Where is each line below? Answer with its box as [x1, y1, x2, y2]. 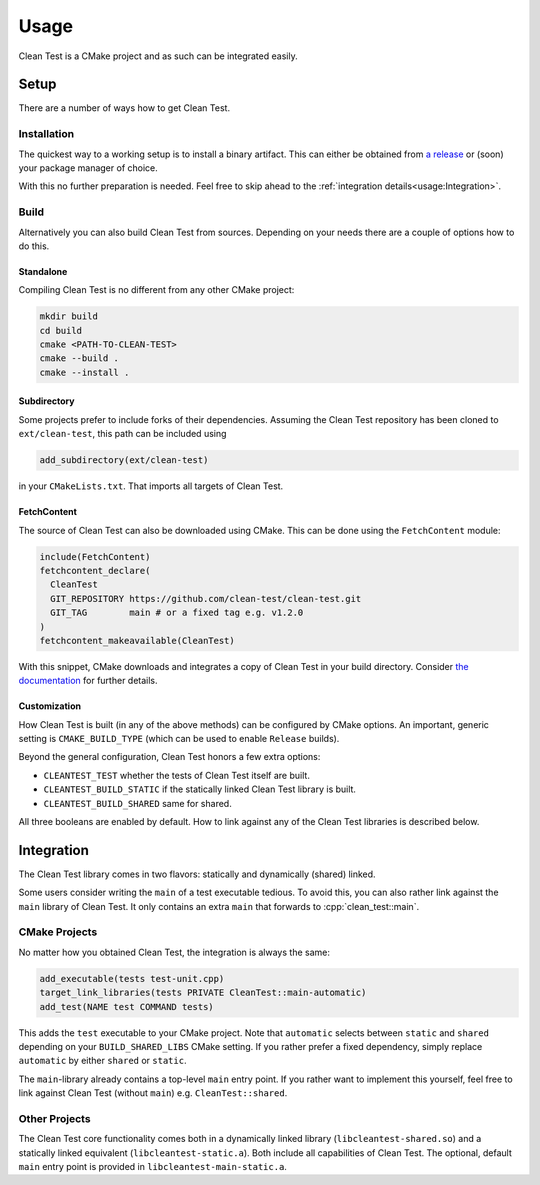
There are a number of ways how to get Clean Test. [18, 102, 230, 114]
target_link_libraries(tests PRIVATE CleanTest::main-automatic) [39, 987, 367, 999]
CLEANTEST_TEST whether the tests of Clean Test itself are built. [43, 769, 310, 781]
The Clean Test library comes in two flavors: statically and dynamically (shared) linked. [18, 868, 376, 880]
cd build [39, 325, 83, 336]
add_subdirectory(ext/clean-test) [39, 455, 209, 466]
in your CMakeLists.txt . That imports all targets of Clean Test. [18, 480, 284, 492]
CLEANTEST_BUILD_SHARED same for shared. [43, 797, 232, 809]
